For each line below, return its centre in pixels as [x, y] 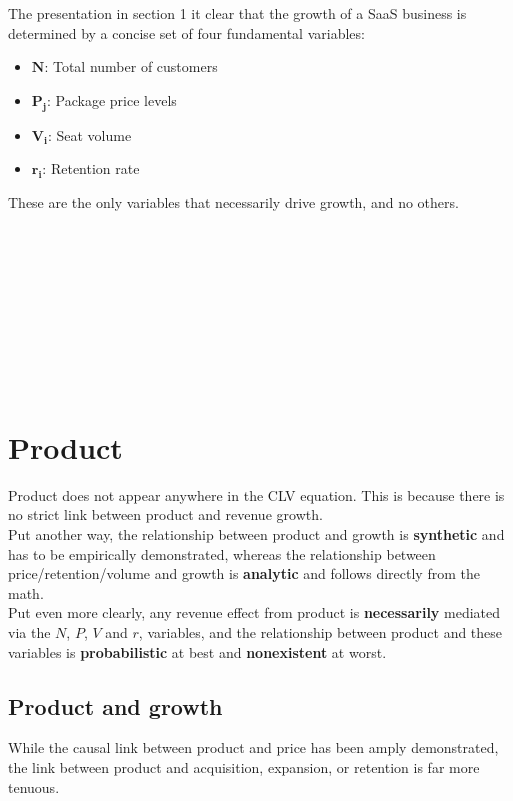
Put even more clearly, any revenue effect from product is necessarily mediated [254, 612]
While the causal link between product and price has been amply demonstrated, [253, 747]
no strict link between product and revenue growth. [165, 514]
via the [29, 631]
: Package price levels [112, 99]
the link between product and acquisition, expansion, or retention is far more [244, 766]
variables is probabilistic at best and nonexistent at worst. [197, 651]
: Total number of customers [131, 66]
